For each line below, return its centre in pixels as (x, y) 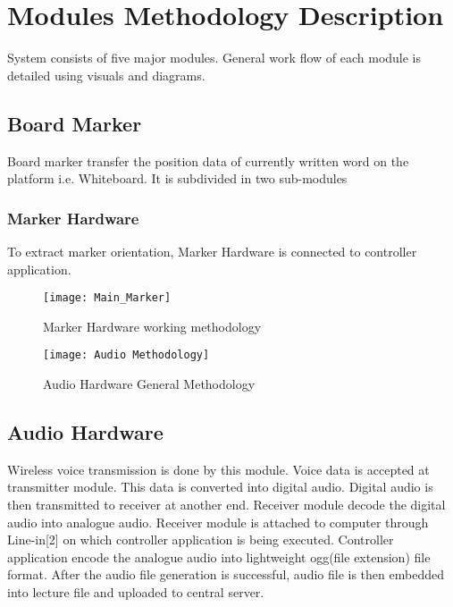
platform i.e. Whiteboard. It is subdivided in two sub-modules (177, 178)
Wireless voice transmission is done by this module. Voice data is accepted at (218, 469)
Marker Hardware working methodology (152, 326)
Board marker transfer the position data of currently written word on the (208, 160)
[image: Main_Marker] (107, 298)
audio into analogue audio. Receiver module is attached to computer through (218, 522)
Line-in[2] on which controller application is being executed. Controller (201, 540)
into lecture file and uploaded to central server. (136, 591)
